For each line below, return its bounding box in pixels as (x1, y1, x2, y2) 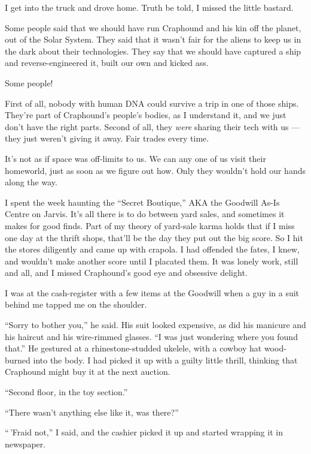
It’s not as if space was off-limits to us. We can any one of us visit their (5, 152, 266, 164)
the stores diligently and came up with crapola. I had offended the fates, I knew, (5, 243, 300, 255)
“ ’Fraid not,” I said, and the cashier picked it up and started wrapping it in (5, 426, 283, 438)
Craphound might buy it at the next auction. (5, 365, 170, 378)
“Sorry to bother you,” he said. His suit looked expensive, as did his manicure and (5, 318, 306, 331)
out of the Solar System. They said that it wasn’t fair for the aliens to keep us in (5, 33, 301, 46)
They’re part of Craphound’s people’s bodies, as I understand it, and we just (5, 109, 286, 121)
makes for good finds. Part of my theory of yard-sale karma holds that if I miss (5, 219, 295, 231)
